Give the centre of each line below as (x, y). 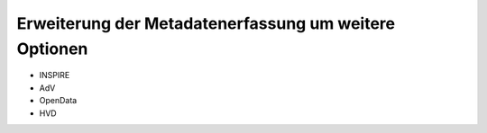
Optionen (52, 49)
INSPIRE (55, 75)
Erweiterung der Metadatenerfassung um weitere (206, 23)
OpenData (58, 101)
